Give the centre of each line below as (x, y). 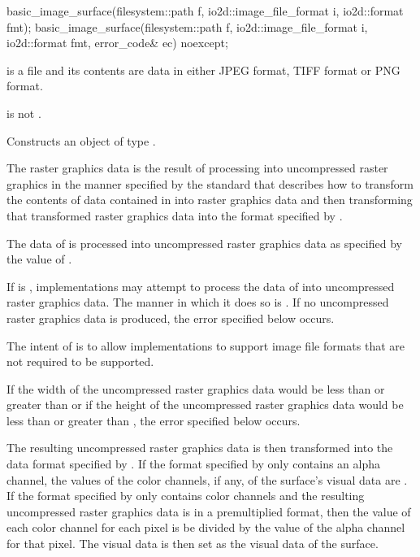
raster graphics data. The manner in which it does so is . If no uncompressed (198, 302)
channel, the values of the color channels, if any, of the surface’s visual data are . (207, 479)
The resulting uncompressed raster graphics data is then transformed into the (200, 448)
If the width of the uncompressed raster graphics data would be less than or (196, 388)
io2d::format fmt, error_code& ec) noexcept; (117, 43)
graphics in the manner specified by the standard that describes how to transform (210, 183)
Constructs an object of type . (81, 140)
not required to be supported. (80, 361)
